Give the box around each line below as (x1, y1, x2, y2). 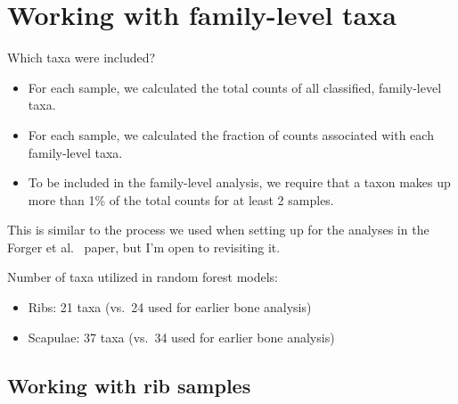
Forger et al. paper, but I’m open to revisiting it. (7, 237, 281, 256)
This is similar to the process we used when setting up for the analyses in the (7, 220, 429, 239)
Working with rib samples (7, 371, 251, 399)
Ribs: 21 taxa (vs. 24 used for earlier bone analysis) (28, 298, 312, 317)
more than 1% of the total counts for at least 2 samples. (28, 190, 334, 209)
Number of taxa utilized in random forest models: (7, 268, 279, 286)
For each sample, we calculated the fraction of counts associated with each (28, 125, 434, 144)
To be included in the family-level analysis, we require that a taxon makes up (28, 173, 451, 192)
